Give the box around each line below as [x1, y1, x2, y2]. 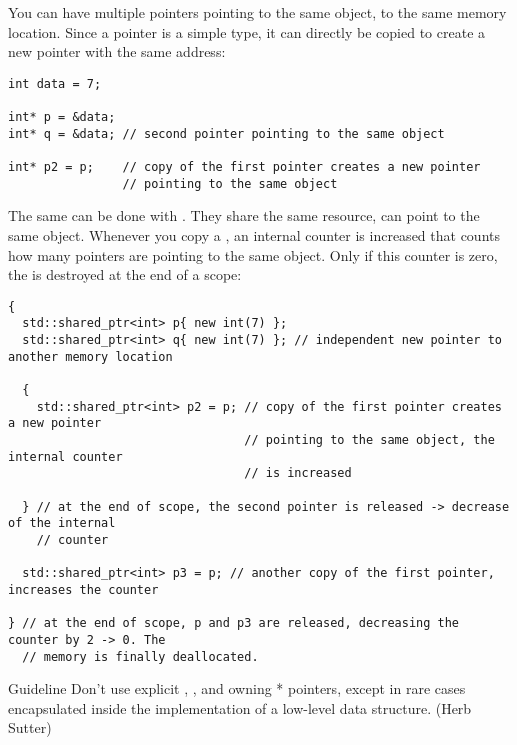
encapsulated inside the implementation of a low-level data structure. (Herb [8, 697, 472, 718]
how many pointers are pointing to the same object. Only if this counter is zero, [8, 244, 498, 265]
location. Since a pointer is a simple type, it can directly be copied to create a [8, 21, 486, 42]
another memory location [8, 349, 173, 364]
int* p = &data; [8, 110, 116, 125]
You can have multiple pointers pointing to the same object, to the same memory [8, 2, 507, 22]
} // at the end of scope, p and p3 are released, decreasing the [8, 616, 460, 631]
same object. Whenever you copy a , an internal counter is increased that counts [8, 224, 500, 245]
